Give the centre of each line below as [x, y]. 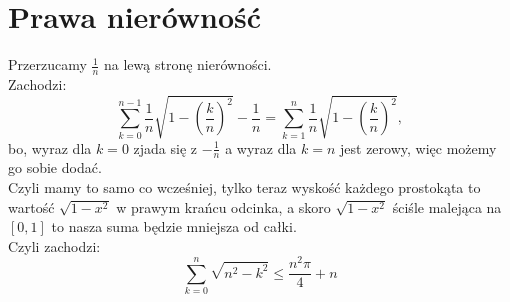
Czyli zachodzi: [54, 245]
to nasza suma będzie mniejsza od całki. [174, 226]
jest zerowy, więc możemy [418, 147]
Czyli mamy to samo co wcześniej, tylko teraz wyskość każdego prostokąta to [244, 186]
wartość [31, 206]
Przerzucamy [47, 64]
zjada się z [165, 147]
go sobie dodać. [55, 167]
